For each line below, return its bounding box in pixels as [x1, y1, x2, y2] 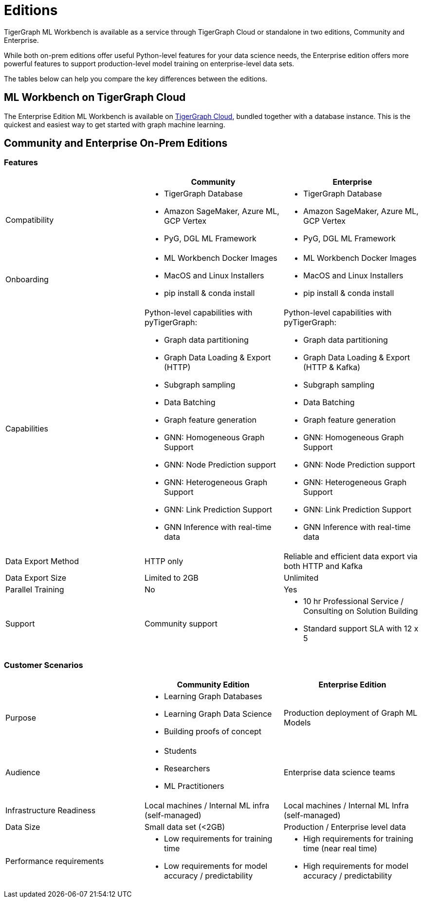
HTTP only [144, 556, 183, 566]
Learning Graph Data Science [164, 708, 272, 719]
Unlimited [283, 572, 319, 583]
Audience [5, 767, 40, 777]
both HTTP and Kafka [283, 561, 363, 571]
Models [283, 717, 311, 727]
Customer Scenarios [4, 660, 83, 670]
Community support [144, 618, 218, 628]
